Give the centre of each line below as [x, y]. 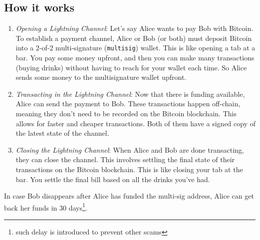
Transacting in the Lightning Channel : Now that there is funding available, [130, 94]
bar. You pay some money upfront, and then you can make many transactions [135, 58]
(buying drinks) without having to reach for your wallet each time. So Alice [131, 67]
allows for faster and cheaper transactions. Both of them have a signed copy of [136, 123]
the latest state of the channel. [62, 133]
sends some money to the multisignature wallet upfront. [101, 77]
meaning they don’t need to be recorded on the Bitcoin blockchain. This [126, 114]
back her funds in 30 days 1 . [46, 207]
